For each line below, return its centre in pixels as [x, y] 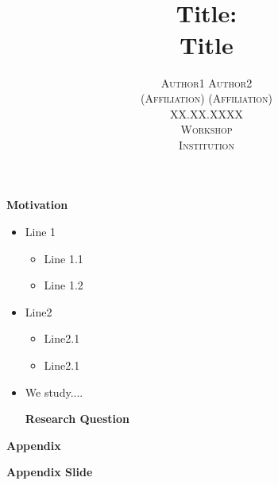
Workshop [207, 129]
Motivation [37, 205]
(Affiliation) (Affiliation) [207, 98]
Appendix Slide [50, 472]
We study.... [54, 392]
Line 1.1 [64, 258]
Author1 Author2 [207, 82]
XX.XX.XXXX [207, 113]
